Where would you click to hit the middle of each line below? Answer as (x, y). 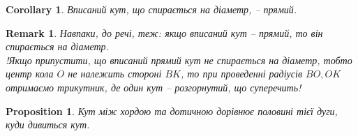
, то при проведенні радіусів (241, 74)
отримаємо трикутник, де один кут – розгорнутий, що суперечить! (154, 87)
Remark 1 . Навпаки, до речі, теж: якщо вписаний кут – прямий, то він (164, 32)
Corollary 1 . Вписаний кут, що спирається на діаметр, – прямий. (151, 9)
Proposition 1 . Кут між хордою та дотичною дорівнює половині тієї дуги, (172, 111)
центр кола (30, 74)
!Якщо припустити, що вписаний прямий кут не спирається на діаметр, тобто (179, 60)
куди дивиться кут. (48, 124)
